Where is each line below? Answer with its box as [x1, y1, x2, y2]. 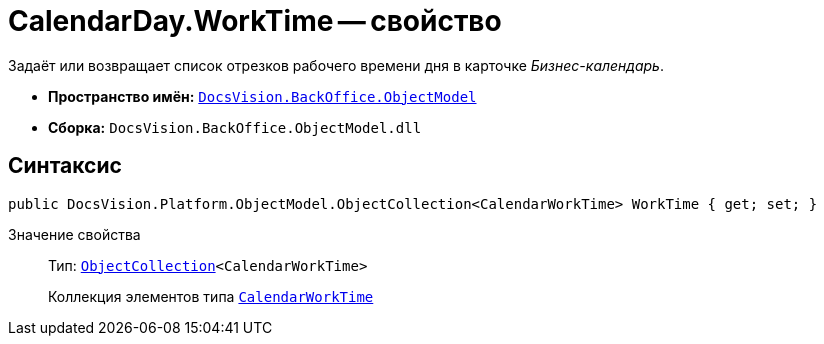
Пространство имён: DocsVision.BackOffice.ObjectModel [48, 87, 477, 105]
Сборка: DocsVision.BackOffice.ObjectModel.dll [48, 118, 422, 136]
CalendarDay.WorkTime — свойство [8, 4, 502, 38]
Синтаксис [8, 153, 122, 179]
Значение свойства [8, 225, 141, 243]
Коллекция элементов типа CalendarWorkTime [48, 287, 374, 305]
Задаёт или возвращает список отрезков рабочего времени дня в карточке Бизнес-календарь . [8, 56, 664, 74]
